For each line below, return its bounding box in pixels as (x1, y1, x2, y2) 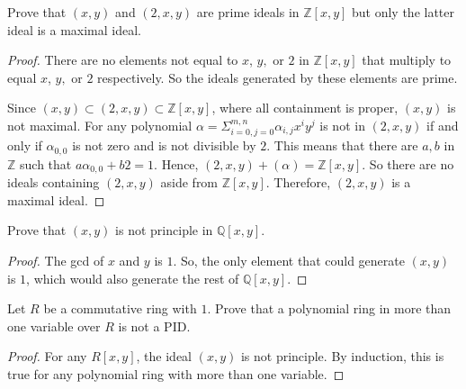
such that (20, 154, 72, 173)
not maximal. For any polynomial (7, 115, 193, 134)
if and (426, 115, 459, 134)
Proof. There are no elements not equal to (7, 50, 238, 69)
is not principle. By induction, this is (240, 347, 444, 366)
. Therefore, (265, 173, 331, 192)
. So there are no (362, 154, 454, 173)
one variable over (7, 316, 101, 335)
